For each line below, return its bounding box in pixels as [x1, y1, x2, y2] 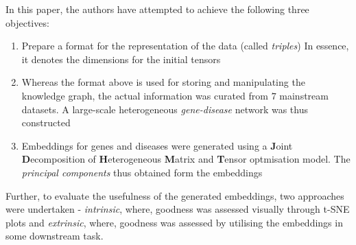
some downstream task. [5, 229, 104, 243]
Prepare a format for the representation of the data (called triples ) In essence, [21, 38, 349, 53]
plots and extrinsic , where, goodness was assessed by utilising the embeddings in [5, 215, 343, 229]
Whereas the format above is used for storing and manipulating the [21, 75, 305, 89]
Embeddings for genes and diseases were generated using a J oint [21, 138, 293, 152]
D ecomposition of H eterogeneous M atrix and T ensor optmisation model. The [21, 152, 351, 166]
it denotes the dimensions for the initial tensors [21, 51, 221, 66]
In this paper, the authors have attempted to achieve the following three [5, 2, 309, 16]
